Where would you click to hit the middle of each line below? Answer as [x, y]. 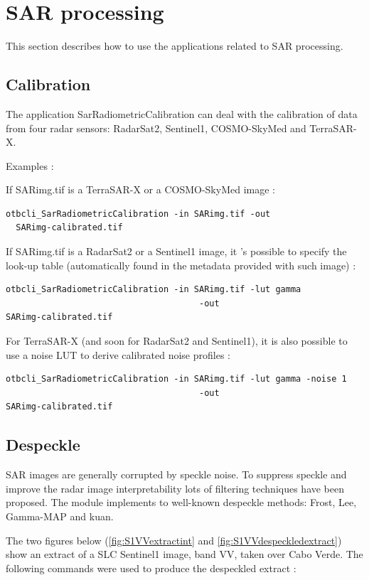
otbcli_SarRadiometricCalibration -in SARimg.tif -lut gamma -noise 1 [176, 379]
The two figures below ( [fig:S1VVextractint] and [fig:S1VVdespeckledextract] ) [174, 540]
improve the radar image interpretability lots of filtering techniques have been [175, 488]
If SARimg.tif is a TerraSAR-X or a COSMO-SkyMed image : [140, 189]
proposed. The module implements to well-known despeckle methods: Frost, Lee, [181, 502]
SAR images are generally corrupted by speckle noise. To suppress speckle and [176, 474]
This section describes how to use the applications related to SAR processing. [175, 46]
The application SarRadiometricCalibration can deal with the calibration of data [182, 113]
